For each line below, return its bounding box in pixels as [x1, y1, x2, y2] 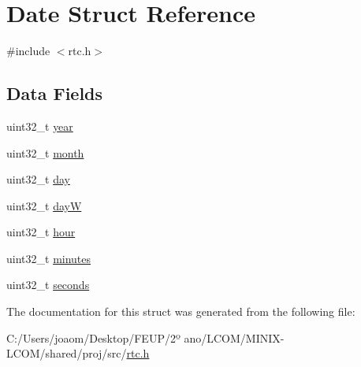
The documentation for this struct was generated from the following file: [6, 303, 355, 320]
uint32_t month [6, 144, 84, 161]
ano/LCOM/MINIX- [184, 329, 285, 346]
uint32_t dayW [6, 197, 82, 213]
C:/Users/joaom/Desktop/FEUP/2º [6, 329, 180, 346]
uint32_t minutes [6, 250, 91, 266]
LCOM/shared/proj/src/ [6, 345, 127, 361]
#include [6, 43, 50, 59]
